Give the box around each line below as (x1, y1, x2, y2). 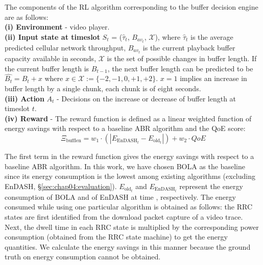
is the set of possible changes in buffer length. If (107, 52, 257, 63)
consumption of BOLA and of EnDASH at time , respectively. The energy (5, 191, 236, 202)
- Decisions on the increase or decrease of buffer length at (57, 93, 236, 103)
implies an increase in (180, 73, 247, 84)
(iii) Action (5, 93, 44, 103)
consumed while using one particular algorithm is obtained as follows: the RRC (5, 201, 253, 212)
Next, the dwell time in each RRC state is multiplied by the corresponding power (5, 221, 259, 232)
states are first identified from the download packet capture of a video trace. (5, 211, 243, 222)
